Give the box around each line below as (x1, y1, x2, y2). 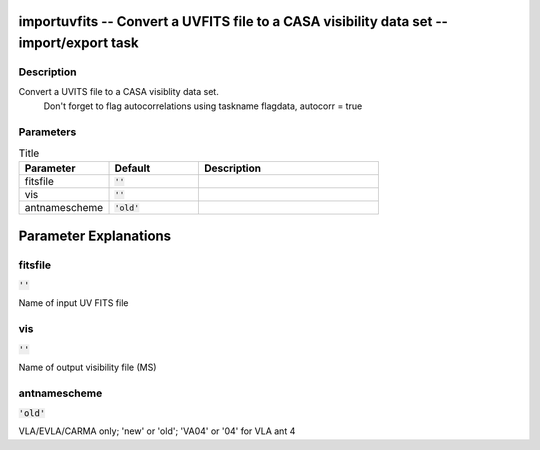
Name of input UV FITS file (18, 297, 129, 309)
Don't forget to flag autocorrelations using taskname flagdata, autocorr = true (43, 100, 363, 112)
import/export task (18, 35, 139, 52)
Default (114, 161, 151, 175)
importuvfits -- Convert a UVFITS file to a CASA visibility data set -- (18, 13, 449, 30)
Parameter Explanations (18, 227, 172, 244)
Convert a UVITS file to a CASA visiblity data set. (18, 86, 219, 98)
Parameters (18, 125, 77, 139)
